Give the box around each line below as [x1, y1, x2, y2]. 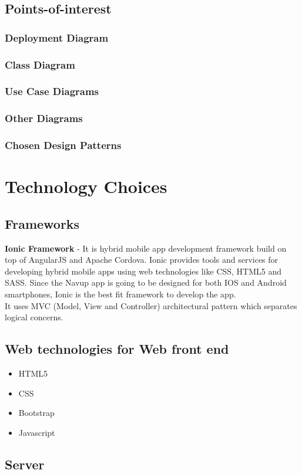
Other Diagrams [5, 111, 83, 126]
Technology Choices [5, 174, 167, 198]
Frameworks [5, 214, 80, 232]
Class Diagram [5, 57, 75, 72]
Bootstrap [18, 407, 55, 419]
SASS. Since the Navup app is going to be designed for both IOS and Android [5, 276, 287, 289]
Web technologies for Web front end [5, 340, 229, 358]
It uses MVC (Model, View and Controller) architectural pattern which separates [5, 299, 297, 312]
